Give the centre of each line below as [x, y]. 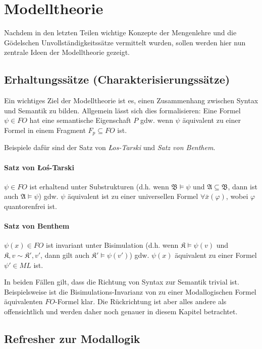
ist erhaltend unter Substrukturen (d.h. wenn [99, 186]
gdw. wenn [156, 120]
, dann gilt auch [65, 255]
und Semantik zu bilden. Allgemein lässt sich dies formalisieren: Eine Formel [122, 110]
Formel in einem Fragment [45, 130]
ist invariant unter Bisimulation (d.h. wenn [112, 245]
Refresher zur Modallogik [72, 338]
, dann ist [243, 186]
